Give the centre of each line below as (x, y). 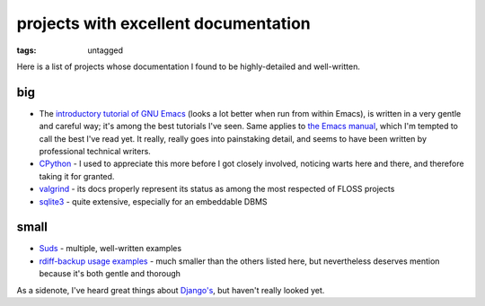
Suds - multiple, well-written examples (110, 249)
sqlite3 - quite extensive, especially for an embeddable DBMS (154, 201)
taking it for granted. (77, 176)
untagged (105, 50)
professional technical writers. (95, 152)
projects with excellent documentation (164, 23)
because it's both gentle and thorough (110, 274)
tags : (26, 50)
